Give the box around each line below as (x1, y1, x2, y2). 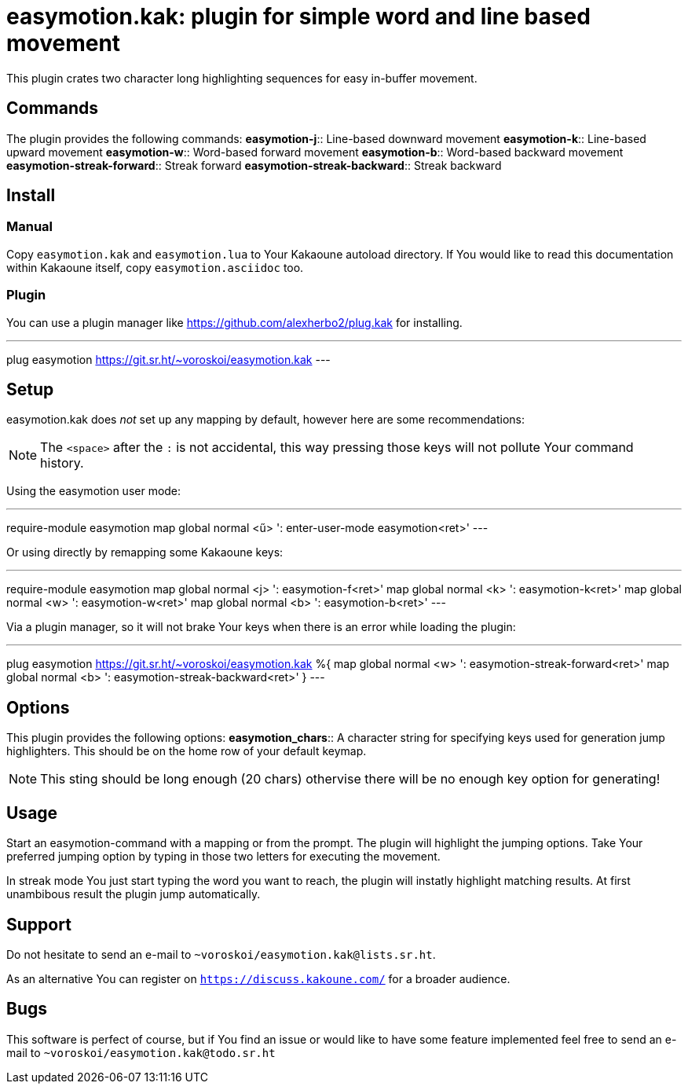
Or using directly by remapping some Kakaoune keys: (6, 545, 284, 560)
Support (6, 914, 71, 934)
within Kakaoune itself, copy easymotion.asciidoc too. (6, 260, 304, 274)
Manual (6, 218, 53, 235)
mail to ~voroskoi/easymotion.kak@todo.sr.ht (6, 1045, 276, 1059)
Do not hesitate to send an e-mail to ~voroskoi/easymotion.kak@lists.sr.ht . (6, 947, 436, 961)
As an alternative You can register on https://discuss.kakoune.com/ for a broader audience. (6, 971, 511, 985)
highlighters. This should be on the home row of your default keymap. (6, 744, 367, 758)
